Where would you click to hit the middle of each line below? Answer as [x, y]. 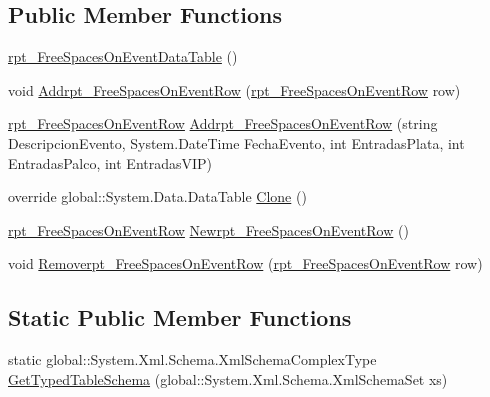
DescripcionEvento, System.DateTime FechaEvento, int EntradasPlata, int [236, 142]
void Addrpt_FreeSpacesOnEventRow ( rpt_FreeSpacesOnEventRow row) [234, 89]
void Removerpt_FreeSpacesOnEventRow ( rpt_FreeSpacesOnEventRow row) [245, 263]
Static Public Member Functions [180, 317]
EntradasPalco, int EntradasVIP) [110, 162]
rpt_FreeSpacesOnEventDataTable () [123, 56]
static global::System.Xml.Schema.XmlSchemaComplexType [192, 359]
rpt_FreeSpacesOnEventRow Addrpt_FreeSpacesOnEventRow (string [223, 123]
